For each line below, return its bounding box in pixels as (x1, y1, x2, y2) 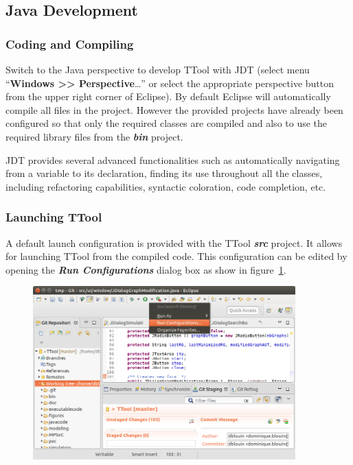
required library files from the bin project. (5, 129, 183, 143)
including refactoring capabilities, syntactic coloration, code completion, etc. (5, 179, 326, 193)
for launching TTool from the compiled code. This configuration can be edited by (5, 249, 348, 263)
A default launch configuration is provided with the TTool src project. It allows (5, 235, 343, 250)
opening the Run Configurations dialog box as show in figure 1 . (5, 262, 286, 276)
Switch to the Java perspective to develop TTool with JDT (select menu (5, 62, 310, 76)
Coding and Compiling (5, 35, 134, 52)
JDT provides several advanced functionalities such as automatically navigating (5, 152, 340, 167)
